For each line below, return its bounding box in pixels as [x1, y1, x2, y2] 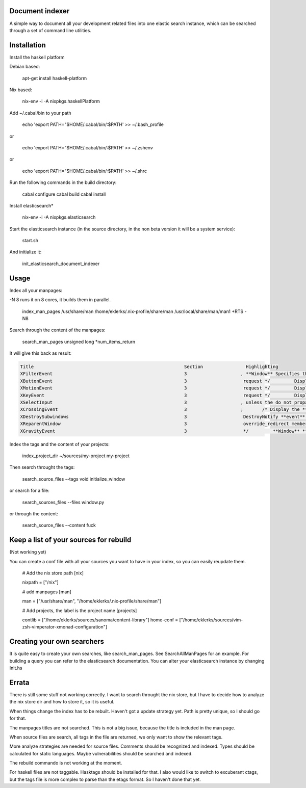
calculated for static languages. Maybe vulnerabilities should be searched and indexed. [9, 750, 193, 756]
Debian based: [9, 64, 40, 70]
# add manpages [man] [22, 589, 71, 595]
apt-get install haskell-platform [22, 75, 87, 81]
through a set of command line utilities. [9, 27, 92, 33]
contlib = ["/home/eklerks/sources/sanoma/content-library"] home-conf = [22, 617, 178, 623]
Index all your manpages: [9, 287, 63, 293]
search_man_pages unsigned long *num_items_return [22, 338, 136, 345]
